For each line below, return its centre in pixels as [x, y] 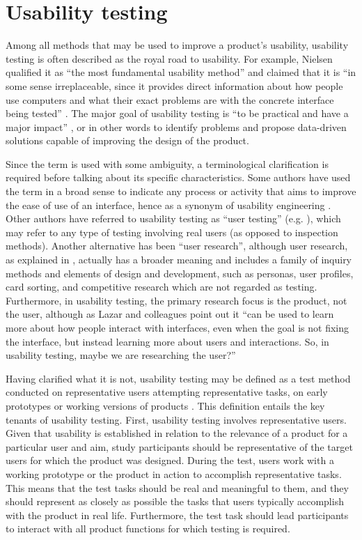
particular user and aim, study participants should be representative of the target [179, 446]
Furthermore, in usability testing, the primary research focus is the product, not [176, 300]
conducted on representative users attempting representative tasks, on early [167, 392]
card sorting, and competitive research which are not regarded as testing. [162, 287]
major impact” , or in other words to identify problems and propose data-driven [176, 126]
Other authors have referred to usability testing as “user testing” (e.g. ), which [173, 218]
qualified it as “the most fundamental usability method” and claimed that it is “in [181, 72]
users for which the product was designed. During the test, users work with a [170, 460]
